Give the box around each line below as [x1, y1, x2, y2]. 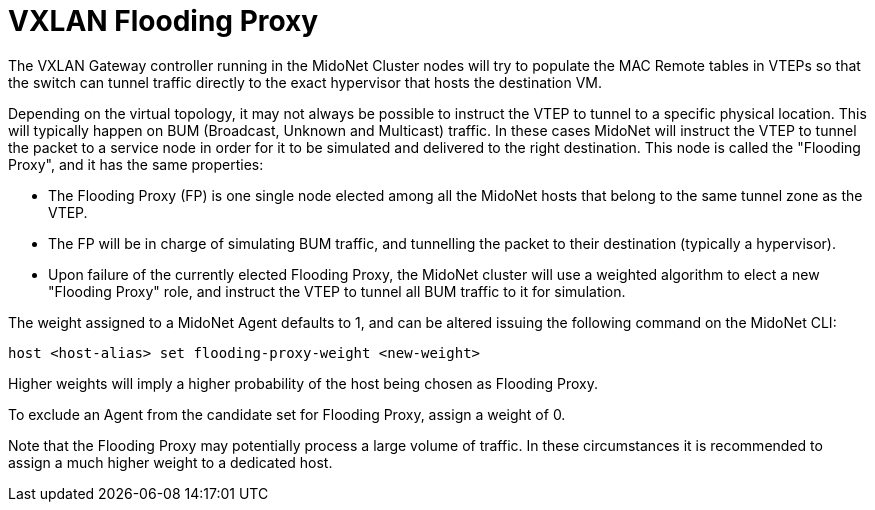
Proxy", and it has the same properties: [8, 155, 264, 173]
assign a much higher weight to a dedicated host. [8, 453, 333, 471]
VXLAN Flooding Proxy [8, 4, 319, 38]
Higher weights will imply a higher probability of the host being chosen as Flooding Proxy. [8, 374, 598, 392]
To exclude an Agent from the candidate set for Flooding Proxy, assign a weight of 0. [8, 405, 566, 423]
